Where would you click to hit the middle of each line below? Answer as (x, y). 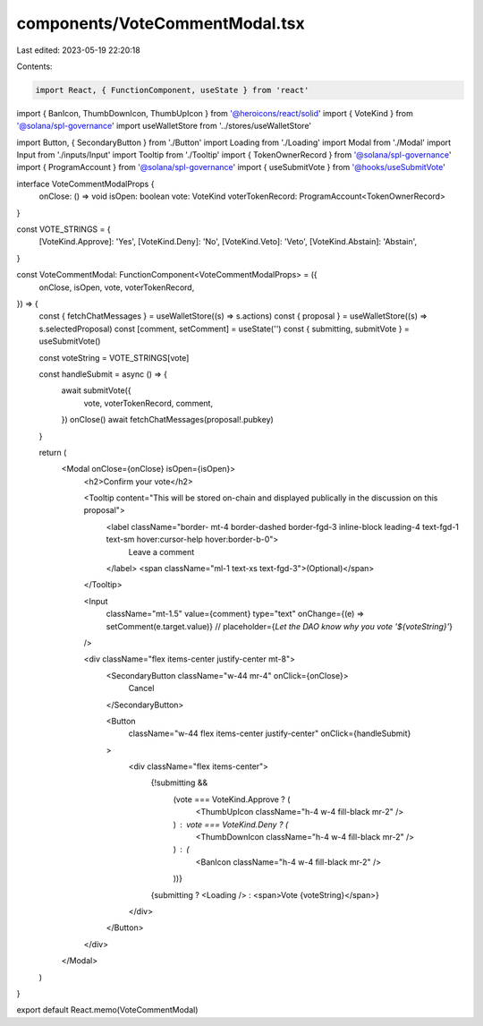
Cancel (141, 688)
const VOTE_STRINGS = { (64, 229)
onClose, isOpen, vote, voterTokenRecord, (117, 287)
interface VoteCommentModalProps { (85, 184)
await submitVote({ (96, 390)
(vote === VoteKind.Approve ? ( (232, 799)
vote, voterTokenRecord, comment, (148, 403)
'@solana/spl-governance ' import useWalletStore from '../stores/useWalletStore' (164, 126)
